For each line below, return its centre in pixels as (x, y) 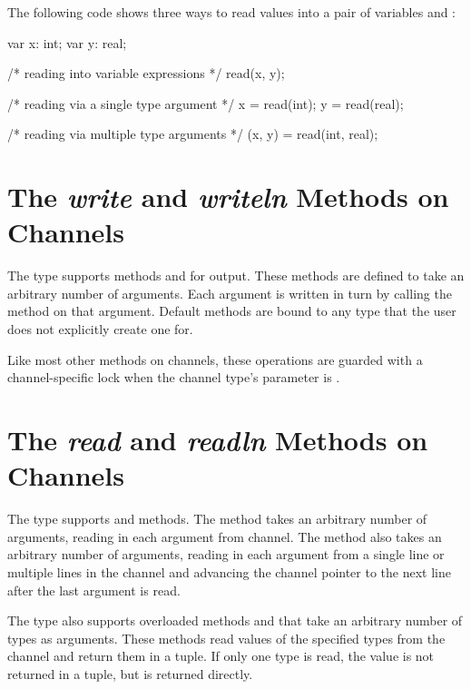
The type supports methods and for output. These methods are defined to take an (236, 276)
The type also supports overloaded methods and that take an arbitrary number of (235, 620)
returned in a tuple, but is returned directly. (130, 673)
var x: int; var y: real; (67, 42)
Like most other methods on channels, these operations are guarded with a (215, 359)
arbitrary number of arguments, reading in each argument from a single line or (226, 554)
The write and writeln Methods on (228, 197)
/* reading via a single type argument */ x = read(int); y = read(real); (206, 103)
